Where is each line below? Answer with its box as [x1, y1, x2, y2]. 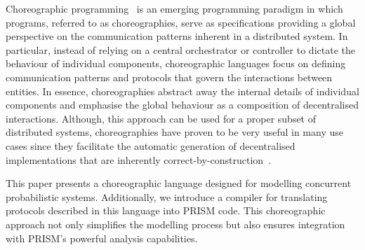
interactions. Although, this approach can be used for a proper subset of [6, 111, 317, 125]
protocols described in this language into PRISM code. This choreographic [6, 203, 326, 218]
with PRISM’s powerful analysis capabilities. [6, 230, 198, 245]
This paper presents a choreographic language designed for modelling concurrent [6, 176, 352, 190]
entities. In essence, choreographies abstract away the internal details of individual [6, 83, 359, 98]
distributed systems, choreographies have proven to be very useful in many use [6, 125, 343, 139]
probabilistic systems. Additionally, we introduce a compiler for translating [6, 189, 328, 204]
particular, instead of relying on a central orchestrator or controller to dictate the [6, 42, 355, 57]
